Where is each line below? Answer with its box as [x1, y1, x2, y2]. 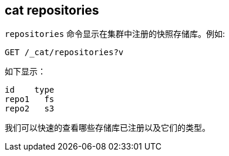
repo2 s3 [5, 104, 55, 114]
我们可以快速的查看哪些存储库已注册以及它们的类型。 [5, 123, 210, 133]
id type [5, 85, 55, 95]
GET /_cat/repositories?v [5, 48, 124, 57]
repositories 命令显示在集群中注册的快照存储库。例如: [5, 29, 225, 39]
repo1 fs [5, 94, 55, 104]
